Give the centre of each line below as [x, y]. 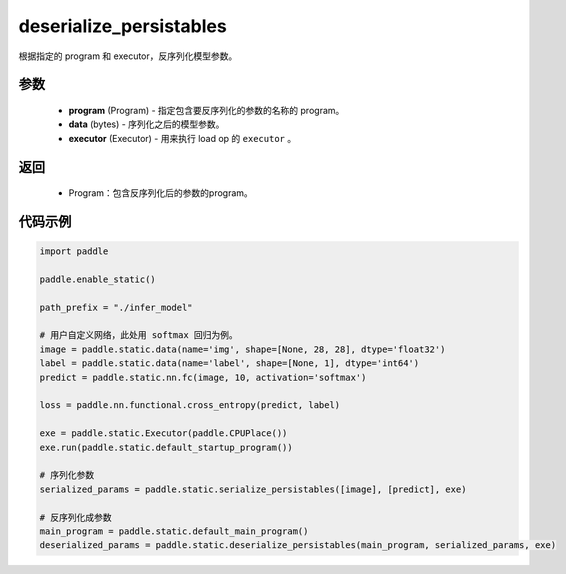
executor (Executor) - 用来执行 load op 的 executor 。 [182, 138]
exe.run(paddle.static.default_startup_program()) [166, 447]
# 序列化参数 [67, 475]
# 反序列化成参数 [75, 517]
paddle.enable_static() [98, 279]
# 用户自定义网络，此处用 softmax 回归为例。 [139, 335]
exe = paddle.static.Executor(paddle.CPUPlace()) [163, 433]
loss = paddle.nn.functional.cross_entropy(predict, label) [190, 405]
